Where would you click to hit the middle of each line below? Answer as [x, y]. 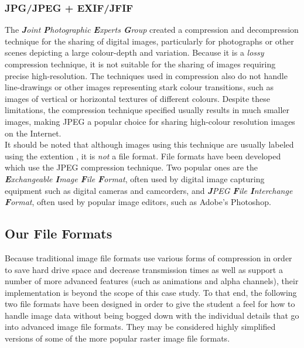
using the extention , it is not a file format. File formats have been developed [143, 156]
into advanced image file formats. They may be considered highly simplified [140, 327]
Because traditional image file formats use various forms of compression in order [148, 257]
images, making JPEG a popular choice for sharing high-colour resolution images [150, 121]
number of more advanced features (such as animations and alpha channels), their [152, 281]
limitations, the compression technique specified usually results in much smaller [147, 110]
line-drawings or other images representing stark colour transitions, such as [139, 87]
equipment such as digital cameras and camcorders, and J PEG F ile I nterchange [149, 190]
